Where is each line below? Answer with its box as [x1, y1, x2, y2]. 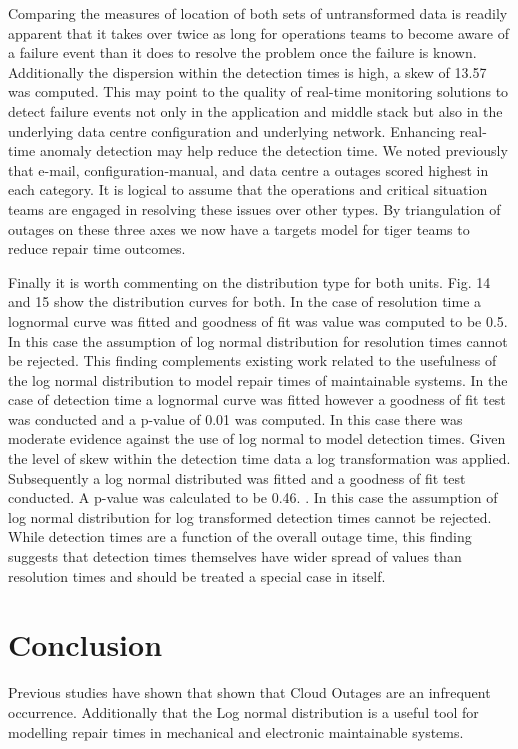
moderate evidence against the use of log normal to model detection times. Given [8, 428, 506, 449]
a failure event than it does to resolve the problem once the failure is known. [8, 42, 477, 63]
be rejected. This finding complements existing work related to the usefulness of [8, 350, 497, 371]
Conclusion [8, 624, 163, 665]
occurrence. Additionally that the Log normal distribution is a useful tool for [8, 701, 479, 722]
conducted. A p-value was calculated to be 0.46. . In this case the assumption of [8, 487, 498, 508]
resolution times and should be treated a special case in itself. [8, 565, 386, 586]
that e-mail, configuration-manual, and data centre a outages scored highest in [8, 159, 489, 180]
